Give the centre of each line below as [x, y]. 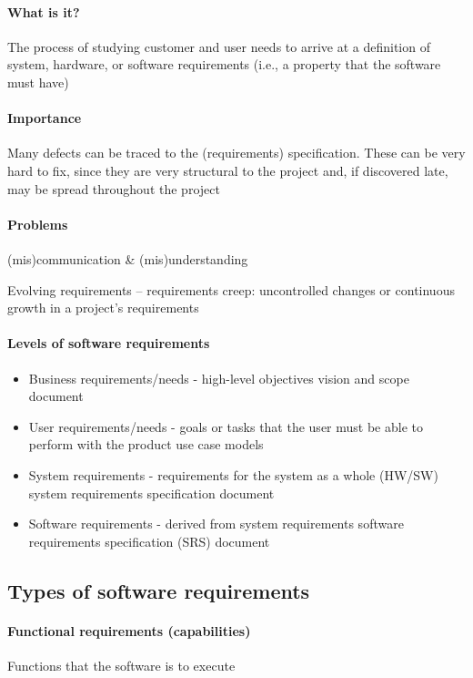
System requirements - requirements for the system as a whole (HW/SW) [233, 474]
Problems [38, 224]
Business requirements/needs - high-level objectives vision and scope [219, 378]
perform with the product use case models [146, 444]
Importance [45, 118]
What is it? [44, 11]
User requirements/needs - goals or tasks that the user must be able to [226, 426]
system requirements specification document [151, 493]
